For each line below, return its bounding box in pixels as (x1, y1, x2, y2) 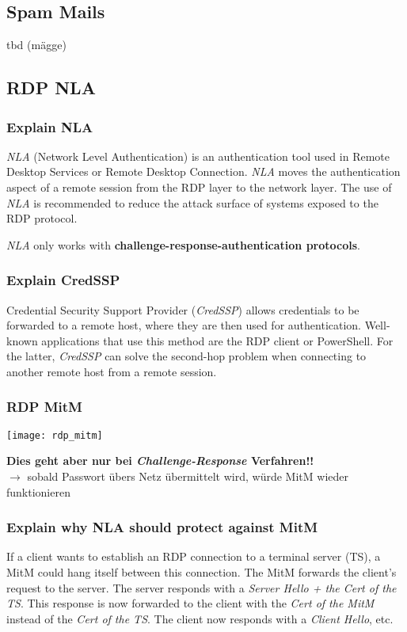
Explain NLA (6, 116, 93, 136)
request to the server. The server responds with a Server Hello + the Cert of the (6, 579, 397, 596)
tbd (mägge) (6, 36, 67, 53)
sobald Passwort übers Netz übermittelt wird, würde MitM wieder (27, 468, 348, 485)
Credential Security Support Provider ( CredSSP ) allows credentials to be (6, 301, 359, 318)
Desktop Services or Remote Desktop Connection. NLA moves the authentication (6, 163, 401, 180)
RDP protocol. (6, 210, 78, 227)
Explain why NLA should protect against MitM (6, 517, 318, 537)
